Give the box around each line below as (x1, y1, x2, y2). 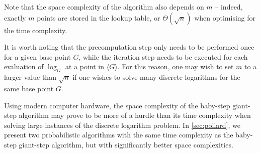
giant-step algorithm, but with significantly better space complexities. (19, 139, 233, 149)
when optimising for (194, 12, 256, 23)
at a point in (65, 61, 105, 72)
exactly (4, 12, 26, 23)
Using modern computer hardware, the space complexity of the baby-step (4, 100, 230, 110)
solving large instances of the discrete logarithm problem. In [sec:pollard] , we (4, 119, 240, 130)
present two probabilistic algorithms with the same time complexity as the (4, 129, 233, 140)
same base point (4, 83, 54, 93)
